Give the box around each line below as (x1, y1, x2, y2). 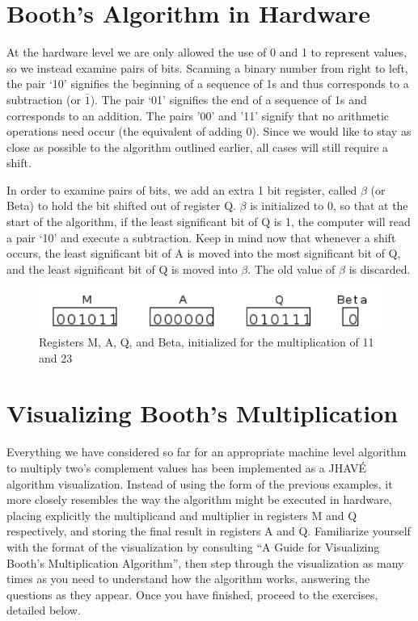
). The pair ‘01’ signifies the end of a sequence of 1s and (90, 90, 367, 107)
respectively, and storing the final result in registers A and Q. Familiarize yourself (6, 522, 411, 539)
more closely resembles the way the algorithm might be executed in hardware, (6, 491, 392, 508)
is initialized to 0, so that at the (250, 197, 408, 214)
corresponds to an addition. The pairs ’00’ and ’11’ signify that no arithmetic (6, 107, 390, 124)
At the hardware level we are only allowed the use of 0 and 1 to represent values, (6, 44, 407, 61)
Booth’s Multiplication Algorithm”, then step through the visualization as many (6, 554, 404, 571)
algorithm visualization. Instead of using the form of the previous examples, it (6, 475, 393, 492)
